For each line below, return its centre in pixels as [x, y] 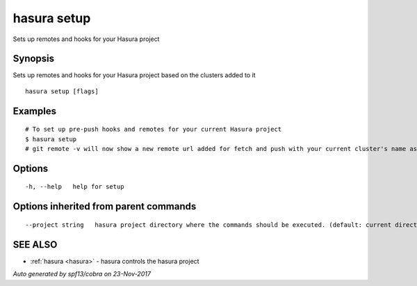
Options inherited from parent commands [105, 206]
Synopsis [34, 59]
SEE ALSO [35, 245]
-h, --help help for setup [75, 187]
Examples [35, 111]
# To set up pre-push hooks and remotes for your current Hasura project [154, 129]
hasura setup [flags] [62, 91]
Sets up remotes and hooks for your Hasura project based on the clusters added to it [134, 75]
